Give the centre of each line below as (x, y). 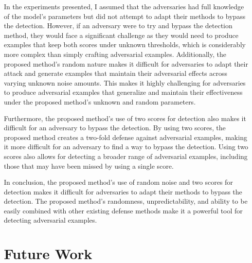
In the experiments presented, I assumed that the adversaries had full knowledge (124, 6)
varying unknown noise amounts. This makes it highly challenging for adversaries (125, 82)
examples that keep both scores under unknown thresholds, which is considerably (125, 44)
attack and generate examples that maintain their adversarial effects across (116, 73)
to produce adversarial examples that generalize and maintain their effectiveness (123, 92)
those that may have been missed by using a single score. (89, 166)
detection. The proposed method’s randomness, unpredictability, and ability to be (126, 201)
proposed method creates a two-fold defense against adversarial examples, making (126, 137)
